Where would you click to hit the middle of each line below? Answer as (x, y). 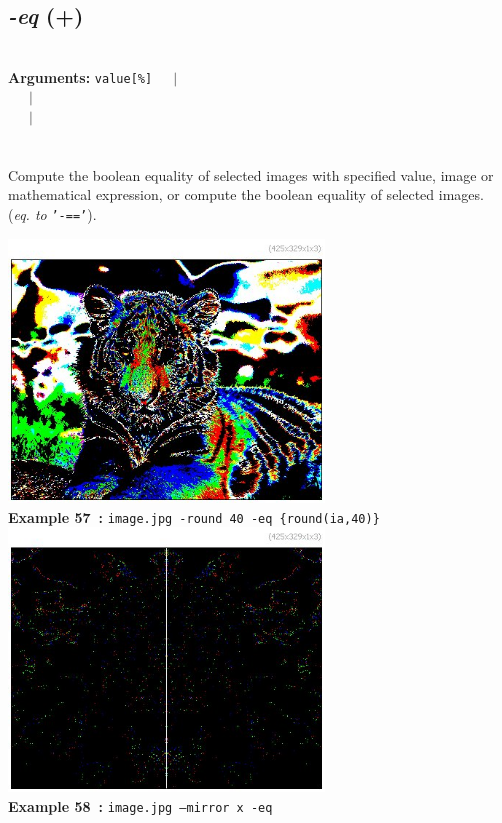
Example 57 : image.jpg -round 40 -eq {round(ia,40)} (194, 516)
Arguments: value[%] (80, 76)
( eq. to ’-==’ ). (52, 214)
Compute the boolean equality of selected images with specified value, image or (251, 174)
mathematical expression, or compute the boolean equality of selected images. (246, 194)
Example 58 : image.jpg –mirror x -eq (140, 805)
